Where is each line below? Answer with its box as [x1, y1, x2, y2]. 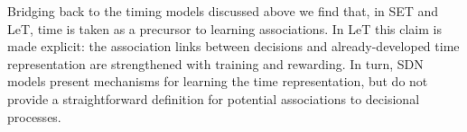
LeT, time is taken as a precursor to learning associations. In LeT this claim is [7, 19, 442, 38]
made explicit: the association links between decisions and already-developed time [7, 37, 460, 56]
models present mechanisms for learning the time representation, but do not [7, 72, 428, 91]
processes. [7, 107, 61, 126]
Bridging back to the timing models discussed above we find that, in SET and [7, 2, 439, 20]
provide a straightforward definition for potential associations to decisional [7, 89, 420, 108]
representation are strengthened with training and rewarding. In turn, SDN [7, 54, 424, 73]
